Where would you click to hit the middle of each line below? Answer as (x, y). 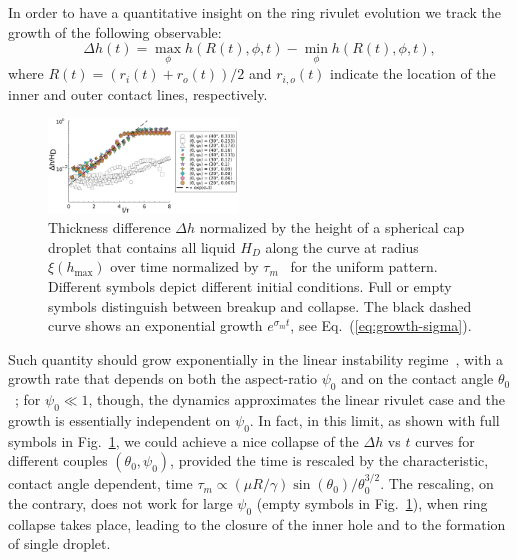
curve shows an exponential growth (155, 325)
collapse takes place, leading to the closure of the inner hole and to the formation (257, 523)
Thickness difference (109, 227)
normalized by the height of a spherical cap (332, 227)
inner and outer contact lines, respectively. (138, 93)
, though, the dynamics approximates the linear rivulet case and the (297, 399)
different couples (58, 460)
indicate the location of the (413, 73)
